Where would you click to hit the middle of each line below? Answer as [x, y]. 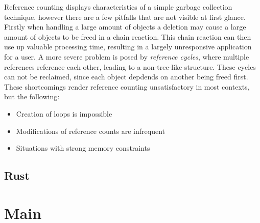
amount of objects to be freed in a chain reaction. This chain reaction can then [128, 36]
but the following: [32, 96]
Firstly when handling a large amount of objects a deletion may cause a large [125, 27]
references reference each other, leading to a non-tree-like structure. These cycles [130, 66]
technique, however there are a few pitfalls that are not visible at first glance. [125, 17]
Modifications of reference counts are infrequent [91, 131]
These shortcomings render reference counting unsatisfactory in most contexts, [127, 86]
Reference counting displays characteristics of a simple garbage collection [118, 7]
